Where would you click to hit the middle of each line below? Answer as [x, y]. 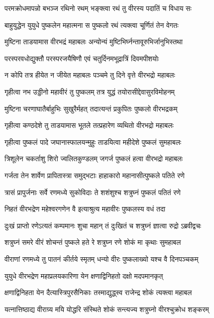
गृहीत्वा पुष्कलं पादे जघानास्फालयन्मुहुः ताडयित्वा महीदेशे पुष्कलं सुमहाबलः [93, 142]
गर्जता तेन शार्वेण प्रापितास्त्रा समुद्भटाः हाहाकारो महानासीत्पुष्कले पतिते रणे [95, 175]
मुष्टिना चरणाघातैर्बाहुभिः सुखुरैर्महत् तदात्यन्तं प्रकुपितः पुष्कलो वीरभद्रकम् [91, 108]
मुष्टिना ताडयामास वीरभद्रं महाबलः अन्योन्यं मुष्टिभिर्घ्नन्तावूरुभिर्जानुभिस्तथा [94, 42]
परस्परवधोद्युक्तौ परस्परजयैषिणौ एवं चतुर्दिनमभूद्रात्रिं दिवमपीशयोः [82, 58]
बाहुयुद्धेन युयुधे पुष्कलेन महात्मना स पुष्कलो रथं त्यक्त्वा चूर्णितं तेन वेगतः [92, 25]
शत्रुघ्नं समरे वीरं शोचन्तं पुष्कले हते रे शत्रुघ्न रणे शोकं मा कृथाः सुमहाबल [93, 242]
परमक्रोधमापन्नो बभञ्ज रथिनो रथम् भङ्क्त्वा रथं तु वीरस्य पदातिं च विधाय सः [98, 8]
